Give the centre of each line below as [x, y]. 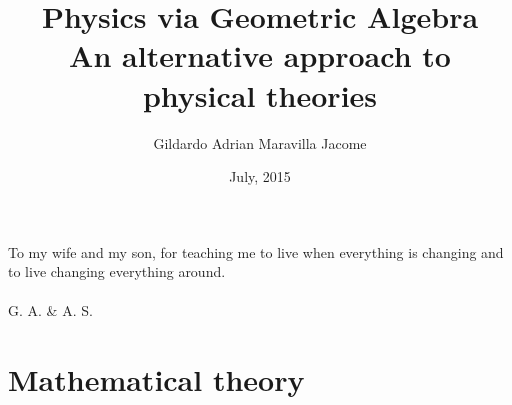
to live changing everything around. [117, 271]
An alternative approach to [260, 55]
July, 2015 [260, 176]
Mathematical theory [156, 379]
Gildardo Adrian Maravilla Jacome [260, 142]
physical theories [260, 94]
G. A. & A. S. [50, 310]
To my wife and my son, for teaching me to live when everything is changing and [256, 251]
